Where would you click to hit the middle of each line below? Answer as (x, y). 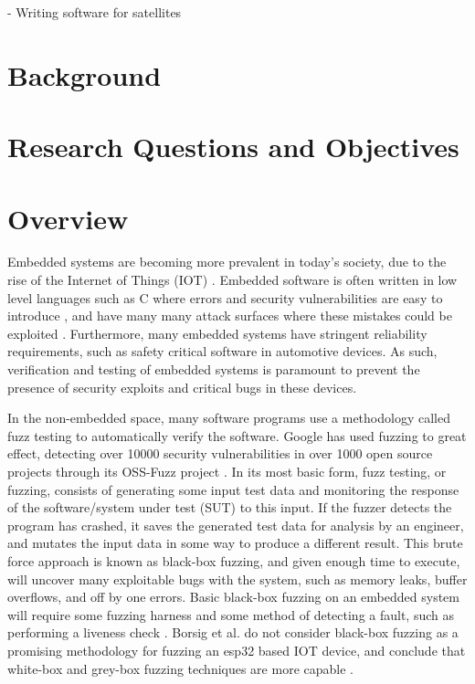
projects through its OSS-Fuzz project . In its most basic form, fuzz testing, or (227, 471)
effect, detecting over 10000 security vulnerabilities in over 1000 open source (220, 453)
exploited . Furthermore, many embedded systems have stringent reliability (217, 333)
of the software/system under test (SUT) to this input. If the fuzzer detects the (230, 507)
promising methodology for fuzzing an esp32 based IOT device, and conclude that (237, 650)
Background (84, 74)
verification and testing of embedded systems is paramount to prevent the (214, 369)
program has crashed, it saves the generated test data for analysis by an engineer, (236, 525)
